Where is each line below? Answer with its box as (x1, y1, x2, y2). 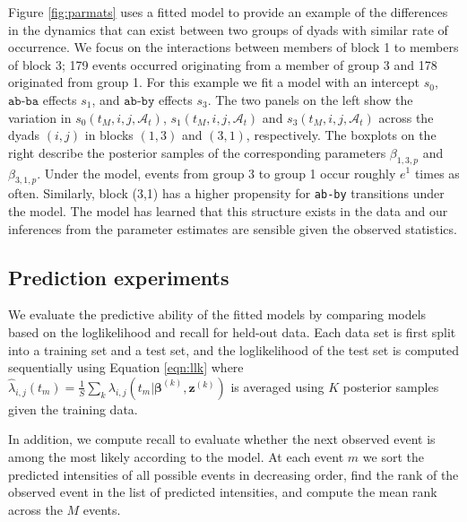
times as (414, 163, 460, 182)
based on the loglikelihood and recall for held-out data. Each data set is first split (8, 322, 456, 341)
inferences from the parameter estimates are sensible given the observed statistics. (8, 219, 457, 238)
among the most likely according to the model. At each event (8, 447, 344, 465)
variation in (8, 108, 72, 126)
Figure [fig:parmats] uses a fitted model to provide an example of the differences (8, 3, 448, 21)
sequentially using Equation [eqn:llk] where (8, 358, 244, 377)
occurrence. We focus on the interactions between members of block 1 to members (8, 38, 459, 57)
